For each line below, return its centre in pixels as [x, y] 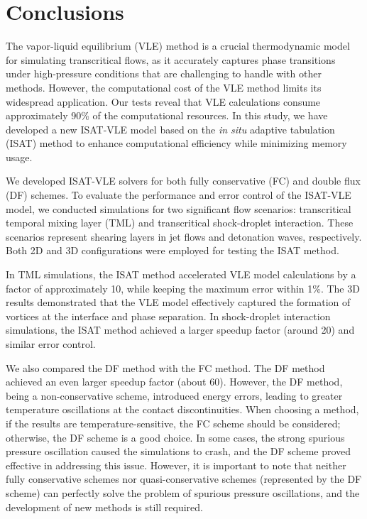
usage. [19, 157]
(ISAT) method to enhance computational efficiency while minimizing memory [176, 143]
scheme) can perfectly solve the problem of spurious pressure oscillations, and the [183, 492]
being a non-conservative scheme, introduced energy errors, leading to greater [174, 395]
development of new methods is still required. [104, 507]
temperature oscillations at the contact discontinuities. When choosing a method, [182, 409]
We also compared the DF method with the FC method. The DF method [165, 367]
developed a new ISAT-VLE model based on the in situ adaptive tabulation [170, 129]
